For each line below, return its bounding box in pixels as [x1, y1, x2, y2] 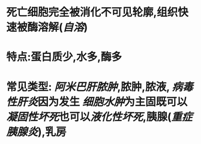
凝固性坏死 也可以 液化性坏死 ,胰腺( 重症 [6, 110, 193, 124]
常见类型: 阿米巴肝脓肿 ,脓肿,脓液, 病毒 [6, 80, 193, 94]
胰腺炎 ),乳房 [6, 125, 67, 139]
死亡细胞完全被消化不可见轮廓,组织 [6, 5, 178, 19]
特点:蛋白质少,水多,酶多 [6, 50, 122, 64]
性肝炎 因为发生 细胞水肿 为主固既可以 [6, 95, 188, 109]
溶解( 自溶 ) [38, 20, 88, 34]
